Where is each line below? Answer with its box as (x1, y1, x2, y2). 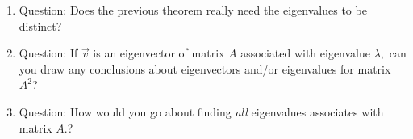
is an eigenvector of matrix (93, 44, 225, 61)
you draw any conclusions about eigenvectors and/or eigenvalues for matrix (19, 60, 391, 77)
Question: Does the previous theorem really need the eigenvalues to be (19, 2, 367, 18)
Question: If (19, 44, 78, 61)
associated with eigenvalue (240, 44, 371, 61)
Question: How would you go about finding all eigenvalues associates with (19, 103, 384, 120)
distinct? (19, 17, 62, 34)
